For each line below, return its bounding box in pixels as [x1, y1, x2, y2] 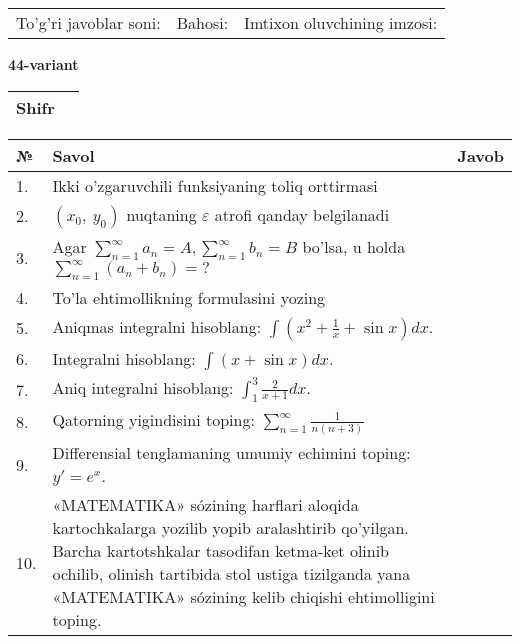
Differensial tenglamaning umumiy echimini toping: [52, 441, 411, 465]
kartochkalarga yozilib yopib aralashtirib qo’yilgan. [52, 516, 409, 540]
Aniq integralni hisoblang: [52, 375, 234, 399]
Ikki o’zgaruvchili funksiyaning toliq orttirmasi [52, 173, 378, 197]
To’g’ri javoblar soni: [16, 11, 161, 34]
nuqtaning [126, 202, 197, 226]
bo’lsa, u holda [302, 234, 406, 258]
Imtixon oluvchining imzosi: [244, 11, 438, 34]
